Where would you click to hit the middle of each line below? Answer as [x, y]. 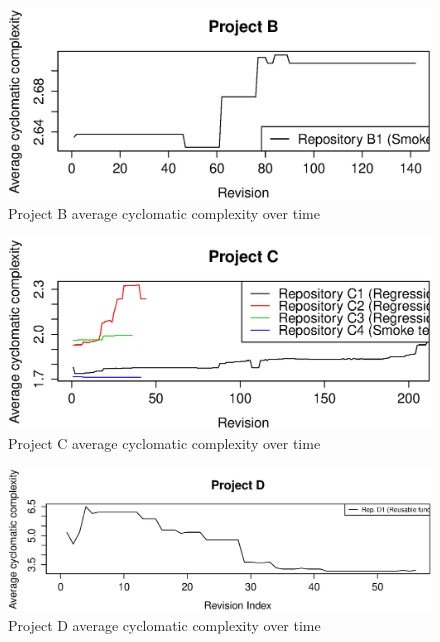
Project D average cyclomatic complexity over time [164, 625]
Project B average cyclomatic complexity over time [164, 213]
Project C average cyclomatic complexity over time [164, 443]
